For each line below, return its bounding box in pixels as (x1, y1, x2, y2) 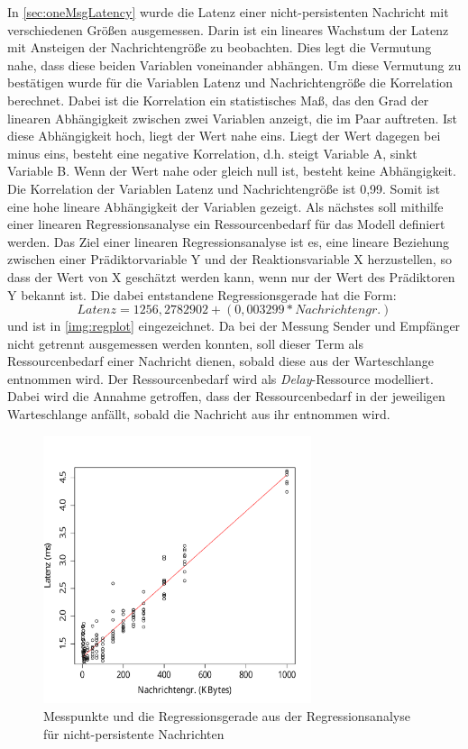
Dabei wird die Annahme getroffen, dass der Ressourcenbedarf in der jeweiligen (7, 387, 445, 406)
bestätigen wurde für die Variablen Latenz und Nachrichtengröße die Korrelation (7, 73, 454, 92)
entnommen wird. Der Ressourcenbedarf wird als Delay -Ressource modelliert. (7, 369, 434, 388)
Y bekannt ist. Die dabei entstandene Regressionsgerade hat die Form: (7, 285, 397, 304)
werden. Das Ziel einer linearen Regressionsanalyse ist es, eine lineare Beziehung (7, 232, 450, 251)
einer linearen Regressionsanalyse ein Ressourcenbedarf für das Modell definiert (7, 215, 445, 233)
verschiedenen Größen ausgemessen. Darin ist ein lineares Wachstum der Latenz (7, 20, 449, 39)
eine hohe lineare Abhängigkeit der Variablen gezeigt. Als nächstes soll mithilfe (7, 196, 444, 215)
